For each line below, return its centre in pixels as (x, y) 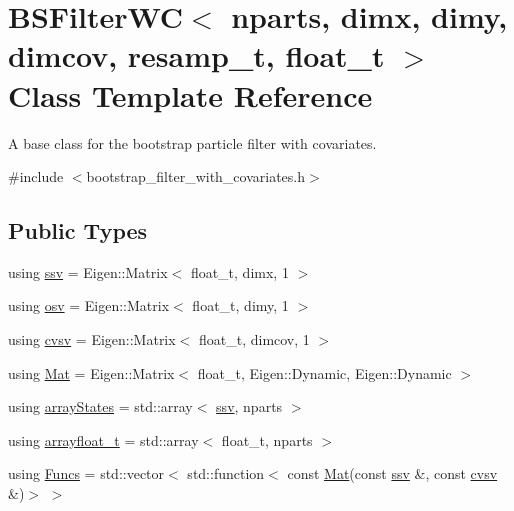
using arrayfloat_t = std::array (103, 439)
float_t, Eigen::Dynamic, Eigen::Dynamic (324, 372)
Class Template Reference (190, 94)
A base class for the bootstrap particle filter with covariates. (192, 142)
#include (36, 176)
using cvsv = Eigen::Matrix (92, 339)
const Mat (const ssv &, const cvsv (392, 473)
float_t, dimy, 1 (240, 305)
